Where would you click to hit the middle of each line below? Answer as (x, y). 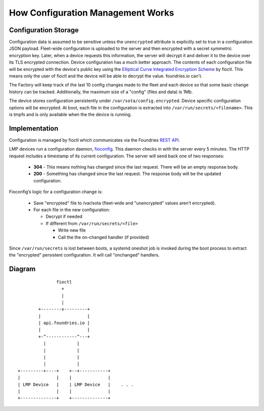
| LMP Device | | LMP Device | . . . (76, 384)
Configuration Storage (44, 30)
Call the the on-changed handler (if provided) (104, 237)
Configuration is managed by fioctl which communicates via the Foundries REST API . (95, 140)
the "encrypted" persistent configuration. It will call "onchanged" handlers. (84, 255)
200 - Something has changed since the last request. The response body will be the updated (127, 174)
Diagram (22, 269)
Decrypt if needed (64, 216)
